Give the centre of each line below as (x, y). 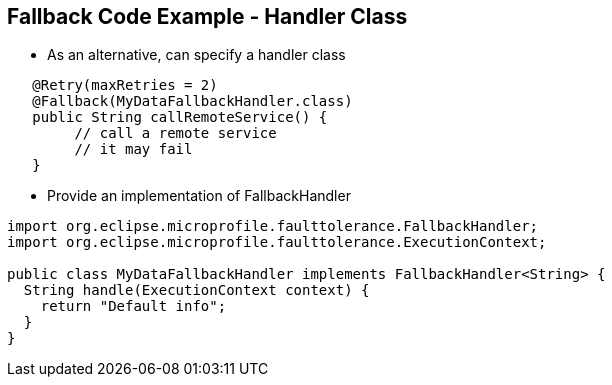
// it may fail (133, 149)
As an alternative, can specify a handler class (196, 55)
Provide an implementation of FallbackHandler (199, 196)
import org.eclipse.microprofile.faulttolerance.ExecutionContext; (277, 242)
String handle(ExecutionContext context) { (196, 290)
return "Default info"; (133, 306)
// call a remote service (175, 133)
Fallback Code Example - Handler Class (207, 16)
